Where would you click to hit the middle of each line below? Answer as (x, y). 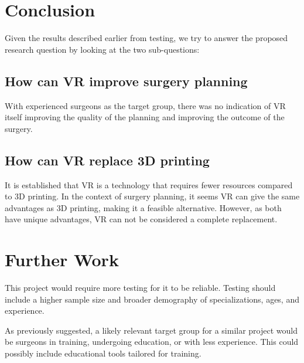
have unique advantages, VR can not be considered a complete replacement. (141, 219)
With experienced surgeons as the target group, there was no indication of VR (145, 105)
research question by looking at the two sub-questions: (102, 49)
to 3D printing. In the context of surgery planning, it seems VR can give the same (152, 196)
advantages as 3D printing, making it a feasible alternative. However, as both (143, 207)
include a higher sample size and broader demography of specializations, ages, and (152, 299)
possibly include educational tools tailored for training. (103, 353)
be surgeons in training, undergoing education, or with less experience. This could (152, 342)
